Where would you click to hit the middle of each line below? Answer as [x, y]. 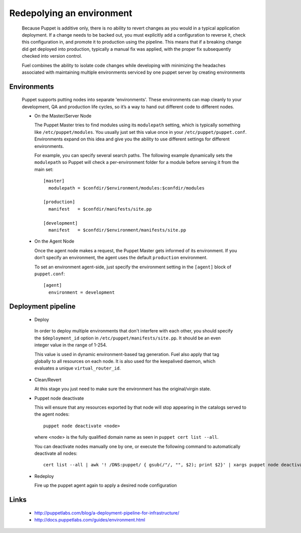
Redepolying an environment [71, 13]
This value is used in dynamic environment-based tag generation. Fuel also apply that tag [127, 354]
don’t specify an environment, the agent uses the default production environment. [121, 258]
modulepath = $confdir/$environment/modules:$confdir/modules [127, 188]
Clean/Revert [48, 380]
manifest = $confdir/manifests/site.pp [100, 209]
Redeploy [44, 476]
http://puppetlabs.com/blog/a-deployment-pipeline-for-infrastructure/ [107, 513]
